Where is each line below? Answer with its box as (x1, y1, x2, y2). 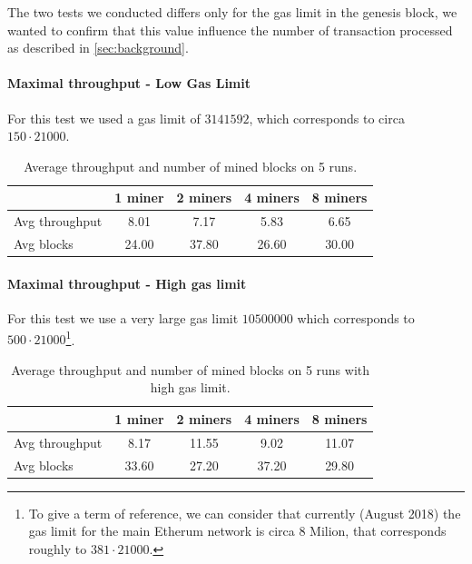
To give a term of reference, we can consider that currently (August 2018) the (28, 503, 461, 522)
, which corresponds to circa (249, 108, 405, 127)
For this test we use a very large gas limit (7, 308, 239, 327)
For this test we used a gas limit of (7, 108, 201, 127)
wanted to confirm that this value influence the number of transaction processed (7, 20, 453, 39)
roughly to (28, 539, 87, 558)
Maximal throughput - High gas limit (7, 273, 247, 292)
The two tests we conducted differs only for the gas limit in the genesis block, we (7, 3, 457, 21)
